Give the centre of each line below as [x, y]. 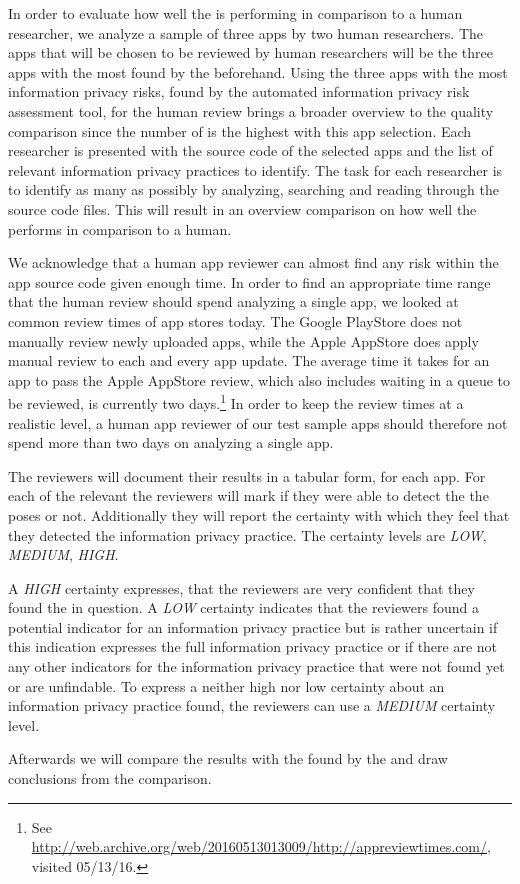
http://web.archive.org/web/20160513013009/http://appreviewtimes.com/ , [261, 846]
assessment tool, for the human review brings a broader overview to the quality [251, 110]
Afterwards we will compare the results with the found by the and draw [228, 758]
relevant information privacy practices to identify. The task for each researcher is [255, 169]
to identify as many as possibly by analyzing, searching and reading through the [253, 189]
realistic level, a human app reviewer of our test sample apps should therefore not [258, 422]
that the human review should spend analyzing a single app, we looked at [233, 301]
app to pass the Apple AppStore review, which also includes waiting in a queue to [259, 379]
